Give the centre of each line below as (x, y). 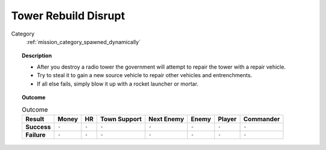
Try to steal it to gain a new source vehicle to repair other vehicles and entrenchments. (145, 75)
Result (35, 119)
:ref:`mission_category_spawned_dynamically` (84, 42)
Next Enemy (166, 119)
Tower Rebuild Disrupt (68, 16)
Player (227, 119)
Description (37, 56)
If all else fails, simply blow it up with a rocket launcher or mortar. (118, 84)
